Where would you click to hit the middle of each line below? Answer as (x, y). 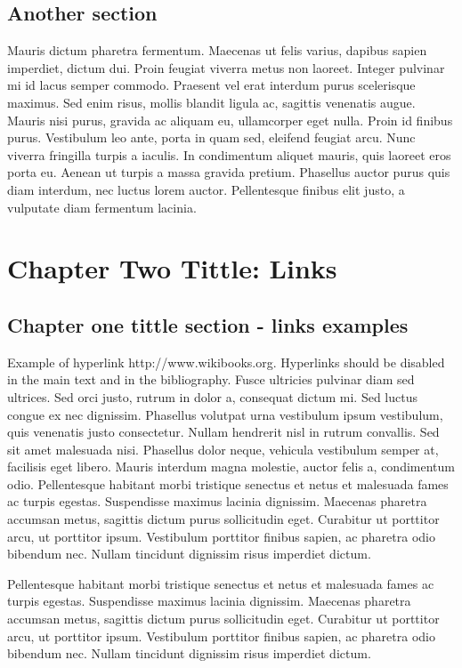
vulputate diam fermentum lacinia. (102, 207)
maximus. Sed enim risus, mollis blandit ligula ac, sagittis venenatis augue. (211, 102)
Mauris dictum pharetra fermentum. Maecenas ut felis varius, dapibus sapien (217, 50)
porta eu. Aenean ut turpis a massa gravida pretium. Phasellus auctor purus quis (229, 172)
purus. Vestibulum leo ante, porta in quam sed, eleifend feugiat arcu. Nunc (211, 137)
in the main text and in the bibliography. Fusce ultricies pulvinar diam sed (211, 379)
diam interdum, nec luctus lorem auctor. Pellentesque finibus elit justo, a (206, 189)
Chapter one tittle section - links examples (208, 324)
